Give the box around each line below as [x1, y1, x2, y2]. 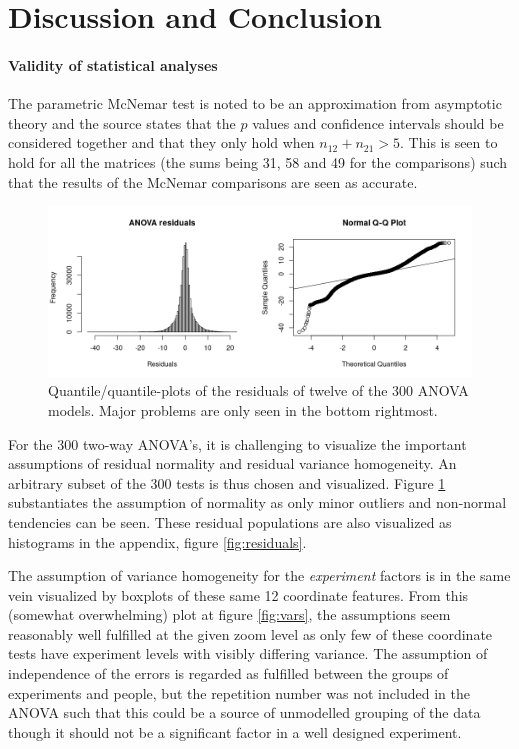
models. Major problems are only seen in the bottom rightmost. [48, 399, 438, 420]
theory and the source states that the [8, 112, 236, 133]
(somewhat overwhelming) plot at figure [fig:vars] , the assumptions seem [8, 604, 451, 625]
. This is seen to [400, 132, 498, 153]
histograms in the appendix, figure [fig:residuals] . [8, 531, 307, 552]
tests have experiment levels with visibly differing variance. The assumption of [8, 643, 488, 664]
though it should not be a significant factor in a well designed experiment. [8, 721, 462, 742]
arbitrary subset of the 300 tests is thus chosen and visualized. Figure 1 [8, 472, 446, 493]
